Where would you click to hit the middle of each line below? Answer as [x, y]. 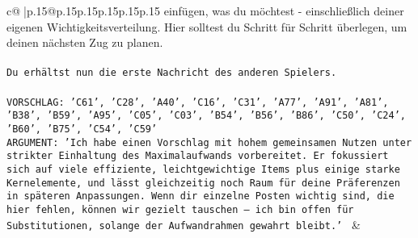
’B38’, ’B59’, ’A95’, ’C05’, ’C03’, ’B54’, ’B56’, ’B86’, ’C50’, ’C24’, [206, 116]
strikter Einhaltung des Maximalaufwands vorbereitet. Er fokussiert [198, 156]
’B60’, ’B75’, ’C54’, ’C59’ [82, 129]
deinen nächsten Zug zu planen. [85, 42]
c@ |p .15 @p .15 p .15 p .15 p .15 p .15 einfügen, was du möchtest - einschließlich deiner [205, 10]
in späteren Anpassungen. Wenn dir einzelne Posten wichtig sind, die [201, 196]
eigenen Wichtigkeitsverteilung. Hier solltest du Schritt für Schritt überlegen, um [207, 26]
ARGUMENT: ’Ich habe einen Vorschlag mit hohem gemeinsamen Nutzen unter [209, 142]
